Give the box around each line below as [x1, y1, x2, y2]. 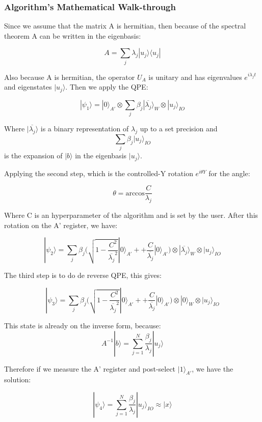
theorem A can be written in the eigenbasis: [4, 30, 141, 41]
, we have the [192, 363, 233, 374]
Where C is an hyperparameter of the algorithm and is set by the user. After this [4, 210, 258, 220]
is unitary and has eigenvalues [148, 71, 242, 82]
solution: [4, 374, 31, 385]
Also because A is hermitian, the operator [4, 71, 135, 82]
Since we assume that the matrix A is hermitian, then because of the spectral [4, 20, 246, 31]
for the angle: [208, 167, 250, 178]
